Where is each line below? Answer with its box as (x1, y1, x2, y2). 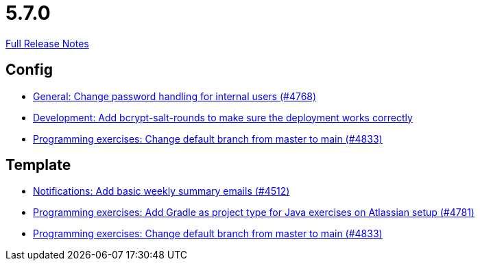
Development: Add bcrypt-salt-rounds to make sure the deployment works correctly (33, 111, 413, 123)
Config (5, 61, 53, 79)
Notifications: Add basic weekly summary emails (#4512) (33, 185, 290, 197)
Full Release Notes (5, 37, 89, 49)
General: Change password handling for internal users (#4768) (33, 90, 317, 102)
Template (5, 156, 71, 174)
